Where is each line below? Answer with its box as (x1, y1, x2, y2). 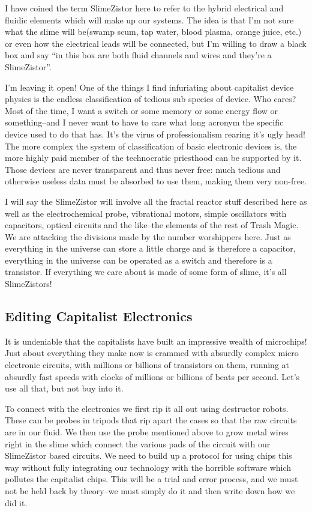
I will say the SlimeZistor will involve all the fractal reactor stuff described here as (5, 195, 307, 207)
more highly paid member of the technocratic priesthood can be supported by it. (5, 151, 302, 164)
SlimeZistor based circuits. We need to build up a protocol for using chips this (5, 449, 292, 462)
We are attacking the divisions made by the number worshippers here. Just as (5, 230, 291, 243)
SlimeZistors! (5, 277, 52, 290)
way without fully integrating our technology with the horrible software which (5, 461, 292, 473)
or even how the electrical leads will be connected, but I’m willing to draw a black (5, 37, 307, 49)
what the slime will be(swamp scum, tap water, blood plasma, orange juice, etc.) (5, 25, 302, 38)
